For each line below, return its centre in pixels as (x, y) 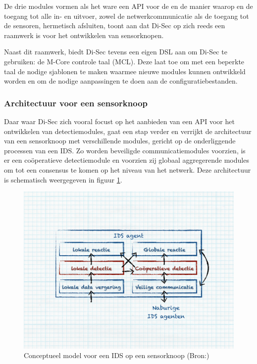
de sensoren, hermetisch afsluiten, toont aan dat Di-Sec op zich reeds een (115, 25)
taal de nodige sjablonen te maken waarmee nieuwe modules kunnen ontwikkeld (125, 71)
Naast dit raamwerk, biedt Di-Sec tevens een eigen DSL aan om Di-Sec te (116, 52)
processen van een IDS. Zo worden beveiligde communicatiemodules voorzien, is (125, 150)
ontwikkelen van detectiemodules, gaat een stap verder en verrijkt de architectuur (128, 131)
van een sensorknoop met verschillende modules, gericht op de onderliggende (120, 141)
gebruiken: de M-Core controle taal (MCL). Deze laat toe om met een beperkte (124, 61)
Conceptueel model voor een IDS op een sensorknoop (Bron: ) (117, 355)
